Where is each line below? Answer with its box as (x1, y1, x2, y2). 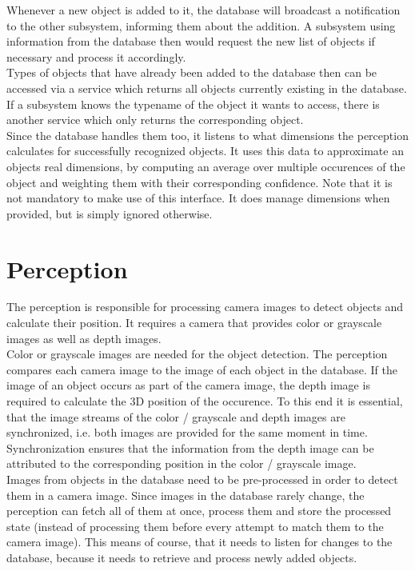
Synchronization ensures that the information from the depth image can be (6, 439, 374, 456)
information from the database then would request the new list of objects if (6, 33, 375, 50)
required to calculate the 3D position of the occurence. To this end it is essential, (6, 393, 403, 409)
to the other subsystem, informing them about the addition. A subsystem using (6, 17, 396, 34)
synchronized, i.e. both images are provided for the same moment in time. (6, 424, 368, 441)
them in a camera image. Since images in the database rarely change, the (6, 486, 365, 503)
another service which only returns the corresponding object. (6, 111, 304, 128)
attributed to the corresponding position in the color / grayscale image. (6, 455, 357, 472)
